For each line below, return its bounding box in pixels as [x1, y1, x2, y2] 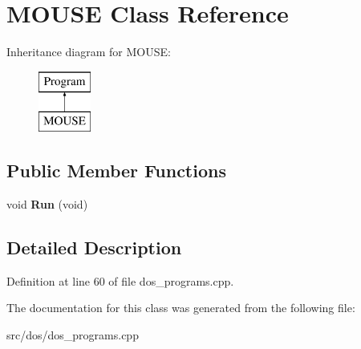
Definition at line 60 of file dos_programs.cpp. [6, 272, 234, 289]
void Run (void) [6, 196, 88, 213]
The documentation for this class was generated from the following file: [6, 299, 355, 316]
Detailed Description [6, 235, 182, 260]
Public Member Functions [6, 158, 226, 183]
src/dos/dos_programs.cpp [6, 327, 139, 343]
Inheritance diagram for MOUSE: [6, 43, 171, 60]
